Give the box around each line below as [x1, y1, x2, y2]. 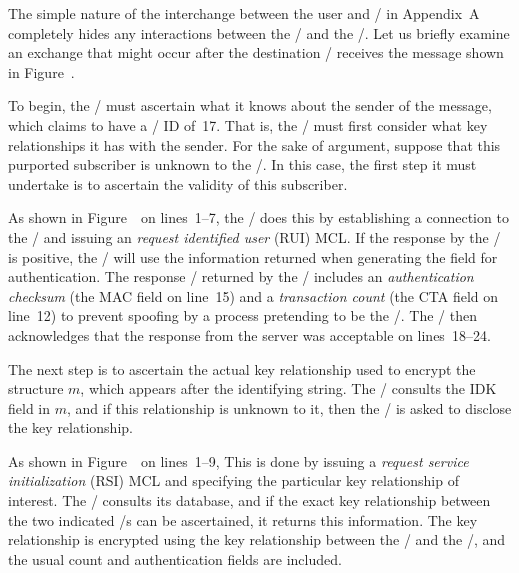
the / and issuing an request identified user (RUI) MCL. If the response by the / [8, 226, 501, 247]
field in [8, 397, 51, 418]
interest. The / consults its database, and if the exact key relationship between [8, 490, 491, 511]
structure [8, 378, 64, 399]
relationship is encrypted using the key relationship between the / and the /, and [8, 529, 506, 550]
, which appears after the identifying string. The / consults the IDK [80, 378, 497, 399]
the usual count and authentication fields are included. [8, 548, 342, 569]
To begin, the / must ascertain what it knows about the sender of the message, [8, 95, 492, 116]
